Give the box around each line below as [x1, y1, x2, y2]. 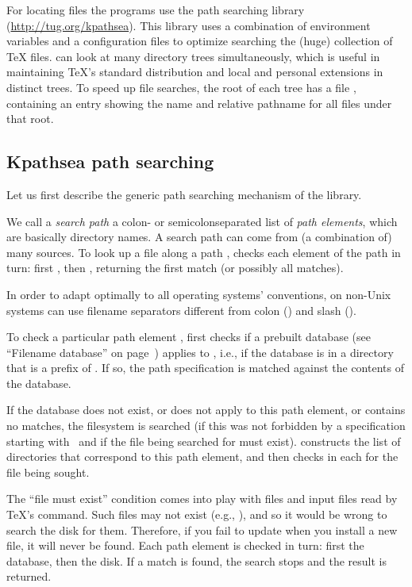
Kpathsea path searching [6, 149, 214, 174]
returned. [6, 568, 52, 585]
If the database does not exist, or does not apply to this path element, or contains [6, 401, 406, 418]
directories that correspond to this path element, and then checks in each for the [6, 448, 399, 465]
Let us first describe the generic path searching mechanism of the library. [6, 186, 362, 202]
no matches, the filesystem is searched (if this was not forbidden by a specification [6, 417, 406, 434]
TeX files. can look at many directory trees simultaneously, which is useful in [6, 48, 380, 64]
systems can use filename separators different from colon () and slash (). [6, 301, 356, 318]
